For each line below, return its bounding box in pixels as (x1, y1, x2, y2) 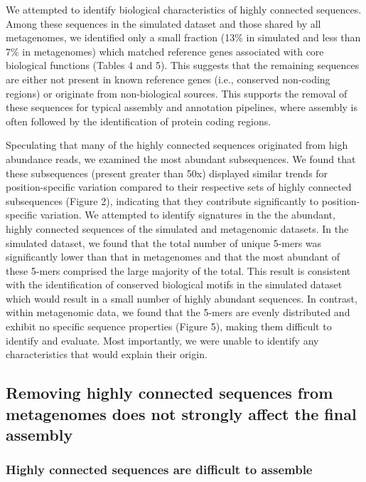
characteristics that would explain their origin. (6, 347, 208, 362)
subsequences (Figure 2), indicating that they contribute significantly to (6, 193, 319, 208)
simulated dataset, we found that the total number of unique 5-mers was (6, 235, 322, 250)
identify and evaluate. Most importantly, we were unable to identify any (6, 332, 319, 347)
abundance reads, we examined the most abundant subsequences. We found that (6, 151, 356, 166)
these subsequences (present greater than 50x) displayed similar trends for (6, 165, 328, 180)
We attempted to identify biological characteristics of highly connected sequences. (6, 2, 362, 16)
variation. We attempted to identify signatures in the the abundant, (40, 207, 335, 222)
